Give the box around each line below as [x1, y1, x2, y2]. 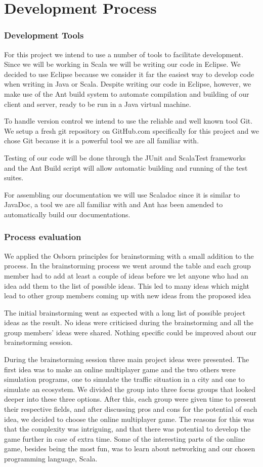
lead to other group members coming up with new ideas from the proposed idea [4, 290, 251, 301]
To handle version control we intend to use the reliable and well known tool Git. [4, 115, 253, 126]
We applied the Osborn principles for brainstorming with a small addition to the [4, 250, 254, 261]
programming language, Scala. [4, 453, 98, 463]
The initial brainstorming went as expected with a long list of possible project [4, 307, 246, 318]
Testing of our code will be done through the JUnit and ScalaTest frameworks [4, 152, 246, 163]
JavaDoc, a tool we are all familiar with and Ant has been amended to [4, 199, 223, 210]
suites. [4, 172, 24, 183]
